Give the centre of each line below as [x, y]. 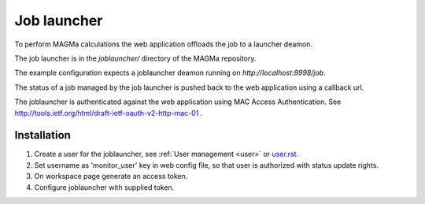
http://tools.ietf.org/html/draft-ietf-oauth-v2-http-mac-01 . [109, 113]
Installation [42, 135]
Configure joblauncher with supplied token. [104, 187]
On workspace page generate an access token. [111, 176]
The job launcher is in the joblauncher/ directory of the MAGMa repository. [135, 58]
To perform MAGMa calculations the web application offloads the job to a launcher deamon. [164, 44]
